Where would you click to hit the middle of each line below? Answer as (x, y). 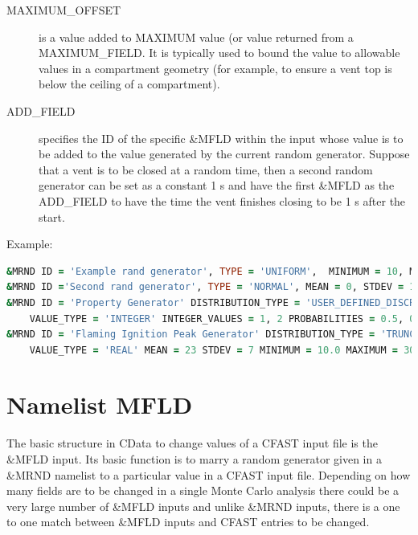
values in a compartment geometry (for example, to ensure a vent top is (215, 68)
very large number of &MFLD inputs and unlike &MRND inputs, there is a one (203, 506)
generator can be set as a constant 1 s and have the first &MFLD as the (217, 185)
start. (52, 216)
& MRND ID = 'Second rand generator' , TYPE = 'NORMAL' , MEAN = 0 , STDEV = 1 (211, 287)
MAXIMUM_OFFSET (64, 10)
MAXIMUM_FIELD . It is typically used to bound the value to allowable (219, 53)
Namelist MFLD (100, 404)
